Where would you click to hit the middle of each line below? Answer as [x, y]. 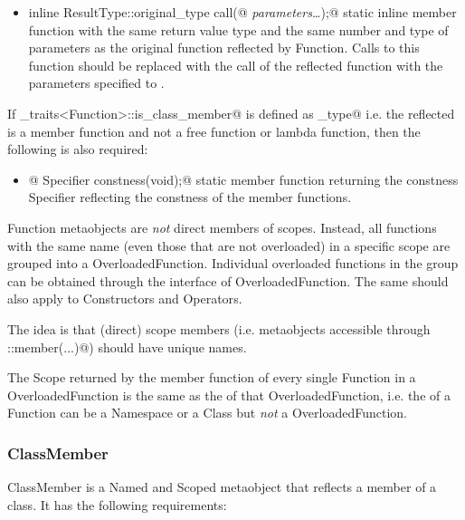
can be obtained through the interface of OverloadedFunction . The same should [228, 280]
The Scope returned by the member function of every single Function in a [212, 377]
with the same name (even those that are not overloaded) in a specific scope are [229, 245]
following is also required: [78, 149]
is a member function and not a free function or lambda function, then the [214, 131]
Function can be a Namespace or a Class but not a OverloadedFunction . [208, 413]
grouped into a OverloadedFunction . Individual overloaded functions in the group [233, 263]
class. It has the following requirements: [117, 504]
